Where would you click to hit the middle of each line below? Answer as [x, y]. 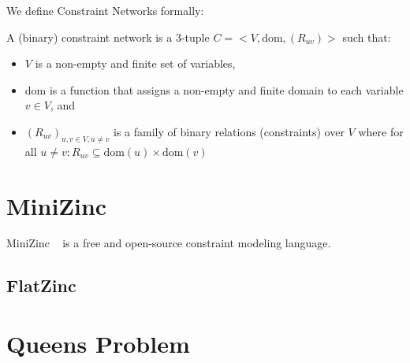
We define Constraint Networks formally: [105, 10]
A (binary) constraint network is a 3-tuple [108, 37]
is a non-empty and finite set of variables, [135, 63]
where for [381, 131]
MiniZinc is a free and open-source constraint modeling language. [169, 243]
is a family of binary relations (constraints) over [229, 131]
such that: [367, 37]
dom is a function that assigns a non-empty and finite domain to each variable [214, 89]
